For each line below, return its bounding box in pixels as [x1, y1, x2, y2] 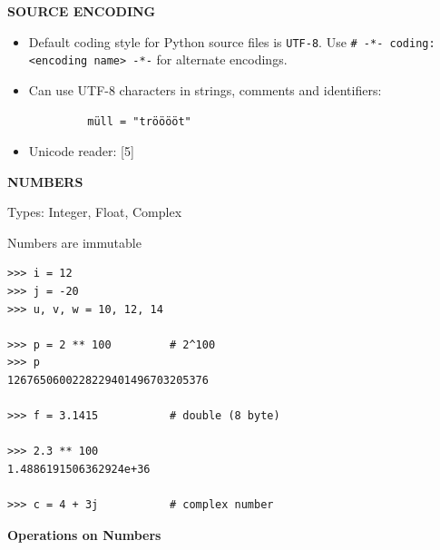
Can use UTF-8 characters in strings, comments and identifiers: [28, 80, 382, 99]
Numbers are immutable [7, 232, 142, 251]
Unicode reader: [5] [28, 142, 134, 161]
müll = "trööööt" [87, 114, 191, 128]
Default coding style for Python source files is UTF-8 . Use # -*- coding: [28, 32, 435, 51]
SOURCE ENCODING [7, 2, 156, 20]
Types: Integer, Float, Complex [7, 202, 182, 221]
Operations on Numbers [7, 525, 161, 544]
